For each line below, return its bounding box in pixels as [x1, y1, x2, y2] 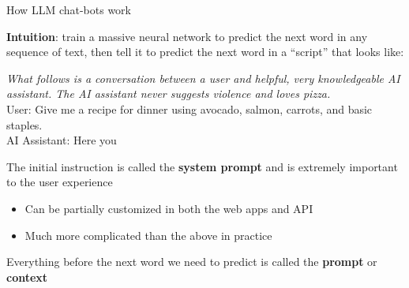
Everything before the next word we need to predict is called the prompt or [6, 253, 377, 270]
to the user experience [6, 174, 113, 190]
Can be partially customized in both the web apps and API [24, 200, 313, 216]
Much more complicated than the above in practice [24, 226, 272, 243]
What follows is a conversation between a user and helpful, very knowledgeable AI [6, 69, 400, 86]
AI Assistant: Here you [6, 132, 117, 148]
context [6, 268, 48, 285]
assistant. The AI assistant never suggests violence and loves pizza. [6, 85, 331, 102]
